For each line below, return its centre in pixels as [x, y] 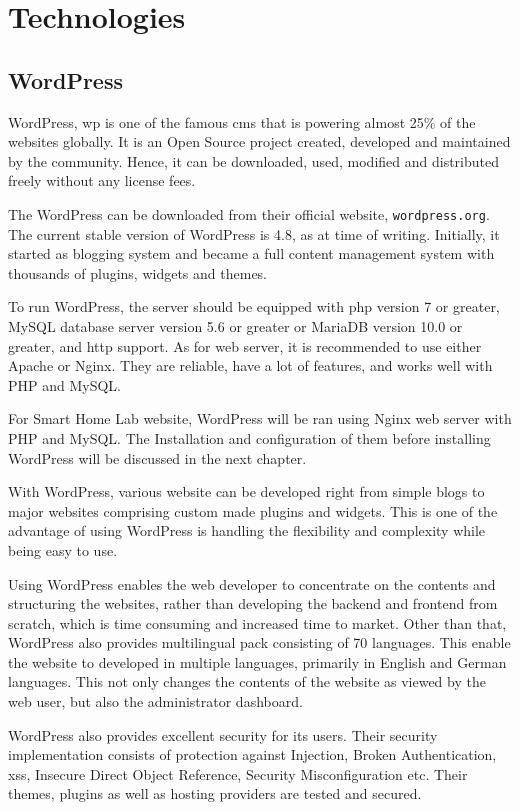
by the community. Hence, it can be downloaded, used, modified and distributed [254, 160]
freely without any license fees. [102, 180]
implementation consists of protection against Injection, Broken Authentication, [252, 754]
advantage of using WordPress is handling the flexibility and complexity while [247, 530]
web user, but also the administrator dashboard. [155, 701]
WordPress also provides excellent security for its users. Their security [223, 734]
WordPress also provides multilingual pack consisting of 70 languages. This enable [259, 642]
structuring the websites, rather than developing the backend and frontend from [253, 603]
